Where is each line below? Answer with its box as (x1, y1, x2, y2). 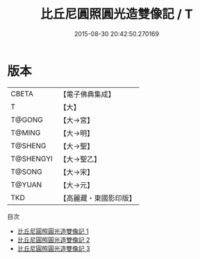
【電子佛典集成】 (59, 89, 116, 99)
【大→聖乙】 (59, 154, 101, 163)
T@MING (10, 127, 41, 137)
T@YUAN (10, 179, 42, 189)
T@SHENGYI (10, 154, 53, 163)
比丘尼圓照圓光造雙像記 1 (17, 226, 89, 235)
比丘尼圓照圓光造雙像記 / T (40, 6, 193, 22)
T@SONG (10, 167, 43, 177)
